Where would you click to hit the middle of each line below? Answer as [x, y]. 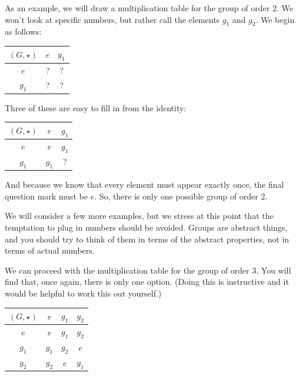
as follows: [23, 31]
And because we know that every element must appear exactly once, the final [144, 184]
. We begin [275, 19]
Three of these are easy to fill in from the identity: [96, 107]
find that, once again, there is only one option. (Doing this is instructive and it [147, 282]
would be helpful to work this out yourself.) [83, 293]
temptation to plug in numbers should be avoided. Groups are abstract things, [146, 227]
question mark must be [46, 196]
